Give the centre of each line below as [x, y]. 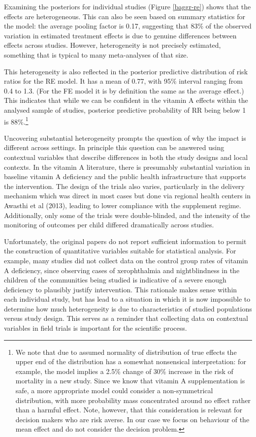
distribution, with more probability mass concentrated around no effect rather [133, 400]
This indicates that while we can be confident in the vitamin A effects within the [126, 100]
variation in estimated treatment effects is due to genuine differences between [120, 35]
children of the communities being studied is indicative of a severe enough [115, 280]
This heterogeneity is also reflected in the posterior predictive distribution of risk [126, 71]
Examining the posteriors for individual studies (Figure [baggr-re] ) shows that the [128, 6]
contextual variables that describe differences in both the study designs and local [126, 157]
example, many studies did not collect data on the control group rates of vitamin [126, 260]
